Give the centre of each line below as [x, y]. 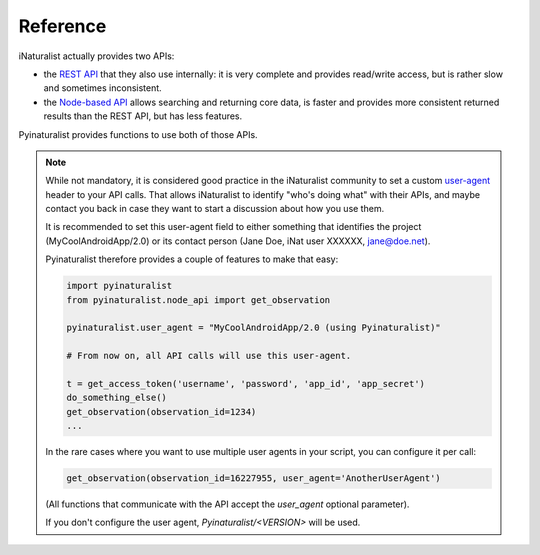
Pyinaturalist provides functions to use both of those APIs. [138, 134]
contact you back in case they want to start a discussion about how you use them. [215, 209]
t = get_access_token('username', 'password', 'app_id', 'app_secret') [245, 383]
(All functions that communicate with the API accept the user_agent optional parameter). [227, 504]
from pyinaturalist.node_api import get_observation [198, 299]
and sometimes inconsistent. [102, 88]
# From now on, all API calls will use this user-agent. [209, 356]
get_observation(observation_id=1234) [161, 411]
